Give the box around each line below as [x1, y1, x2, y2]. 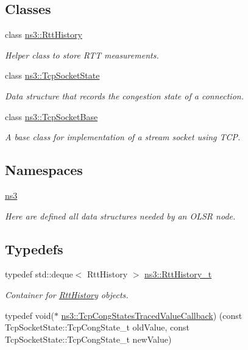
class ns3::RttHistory [5, 28, 82, 41]
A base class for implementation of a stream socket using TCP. [5, 130, 241, 143]
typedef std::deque [5, 268, 73, 280]
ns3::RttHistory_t [144, 268, 212, 280]
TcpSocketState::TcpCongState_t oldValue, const [5, 321, 190, 334]
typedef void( [5, 309, 54, 321]
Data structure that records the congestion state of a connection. [5, 89, 244, 102]
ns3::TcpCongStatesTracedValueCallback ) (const [61, 309, 243, 321]
